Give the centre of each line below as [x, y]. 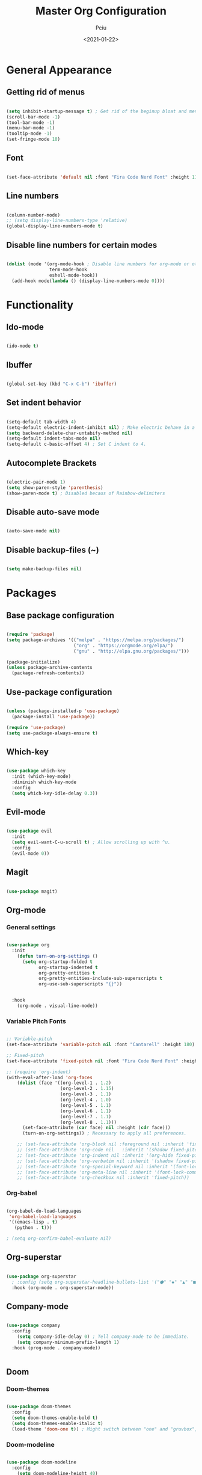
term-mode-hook [68, 269]
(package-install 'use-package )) [54, 716]
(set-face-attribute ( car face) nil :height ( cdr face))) [96, 1128]
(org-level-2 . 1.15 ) [87, 1089]
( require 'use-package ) [36, 727]
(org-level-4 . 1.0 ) [86, 1100]
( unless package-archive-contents [50, 668]
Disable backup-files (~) [53, 550]
